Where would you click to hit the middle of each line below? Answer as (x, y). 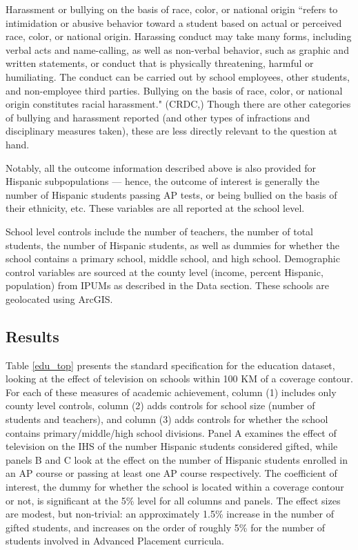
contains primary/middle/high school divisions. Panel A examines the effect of (171, 432)
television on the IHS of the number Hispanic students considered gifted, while (172, 446)
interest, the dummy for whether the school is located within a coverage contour (175, 487)
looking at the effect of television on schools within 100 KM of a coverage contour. (179, 379)
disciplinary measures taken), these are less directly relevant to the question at (171, 131)
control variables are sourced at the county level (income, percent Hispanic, (165, 272)
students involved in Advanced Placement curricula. (115, 541)
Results (32, 336)
